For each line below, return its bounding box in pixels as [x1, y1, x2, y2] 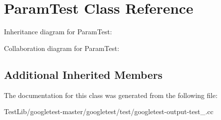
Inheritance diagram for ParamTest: [4, 26, 112, 37]
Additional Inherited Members [4, 67, 163, 82]
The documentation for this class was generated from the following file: [4, 90, 218, 100]
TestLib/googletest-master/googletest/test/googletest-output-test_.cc [4, 106, 214, 117]
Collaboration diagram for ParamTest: [4, 43, 119, 53]
